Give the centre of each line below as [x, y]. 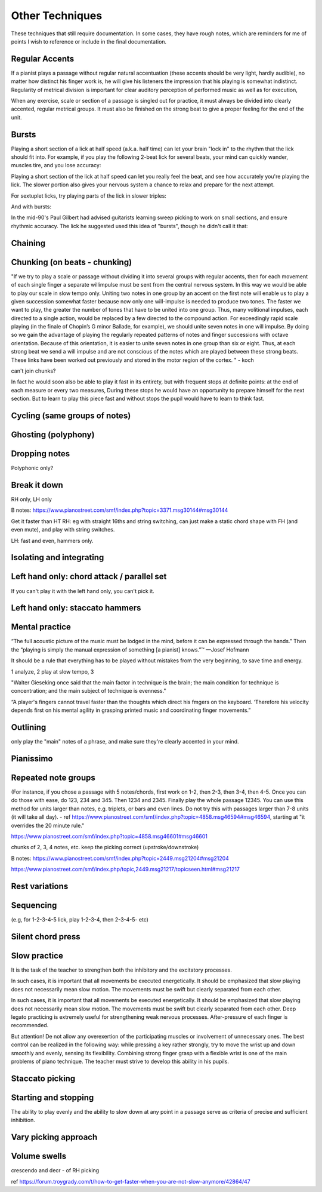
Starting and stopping [52, 1097]
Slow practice [37, 956]
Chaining [28, 243]
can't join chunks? [33, 371]
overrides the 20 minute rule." [48, 825]
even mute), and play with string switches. [63, 530]
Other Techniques [57, 16]
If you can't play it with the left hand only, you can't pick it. [83, 591]
